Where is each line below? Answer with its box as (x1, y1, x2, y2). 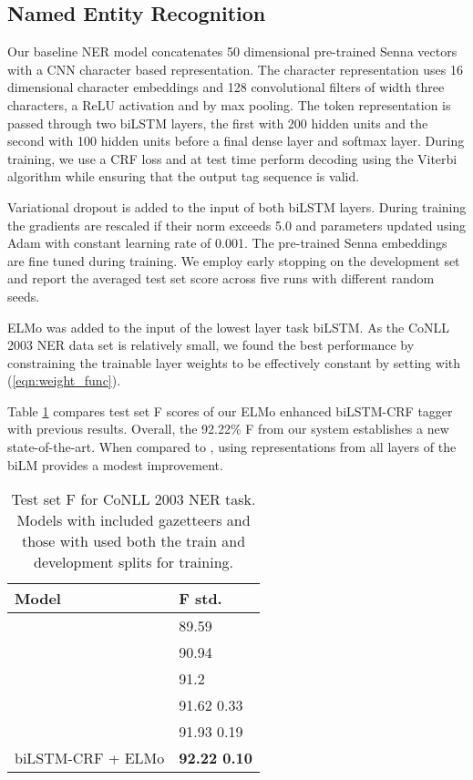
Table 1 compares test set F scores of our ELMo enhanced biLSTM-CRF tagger (7, 401, 453, 420)
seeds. (7, 286, 40, 305)
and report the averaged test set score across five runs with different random (7, 269, 435, 288)
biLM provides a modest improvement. (7, 455, 223, 474)
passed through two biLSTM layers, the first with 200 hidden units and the (7, 113, 428, 132)
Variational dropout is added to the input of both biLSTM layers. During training (7, 197, 467, 216)
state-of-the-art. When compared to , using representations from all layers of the (7, 437, 457, 457)
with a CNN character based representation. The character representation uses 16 (7, 59, 463, 78)
